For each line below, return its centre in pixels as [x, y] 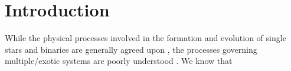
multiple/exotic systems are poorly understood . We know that [119, 61]
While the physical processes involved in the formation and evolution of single [145, 38]
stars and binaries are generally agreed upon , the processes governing [131, 49]
